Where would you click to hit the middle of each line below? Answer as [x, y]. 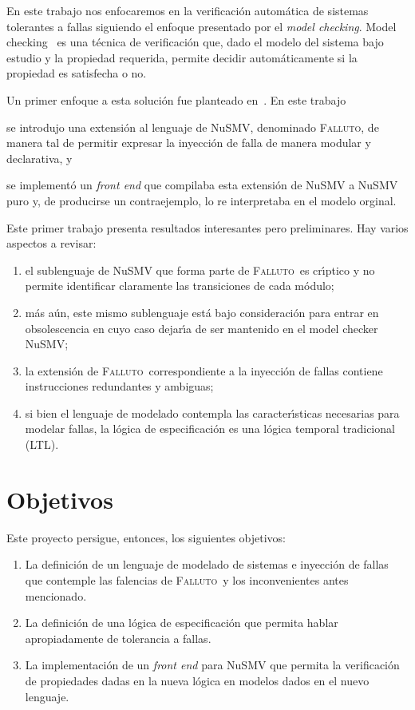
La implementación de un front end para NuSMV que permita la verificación [212, 665]
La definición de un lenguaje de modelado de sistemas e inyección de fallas [207, 564]
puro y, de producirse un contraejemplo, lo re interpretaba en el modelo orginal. [202, 200]
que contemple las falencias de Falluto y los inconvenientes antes [187, 579]
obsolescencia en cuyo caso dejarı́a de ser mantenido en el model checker [202, 328]
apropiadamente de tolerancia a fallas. [118, 638]
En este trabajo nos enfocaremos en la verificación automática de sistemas [188, 10]
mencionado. [56, 595]
